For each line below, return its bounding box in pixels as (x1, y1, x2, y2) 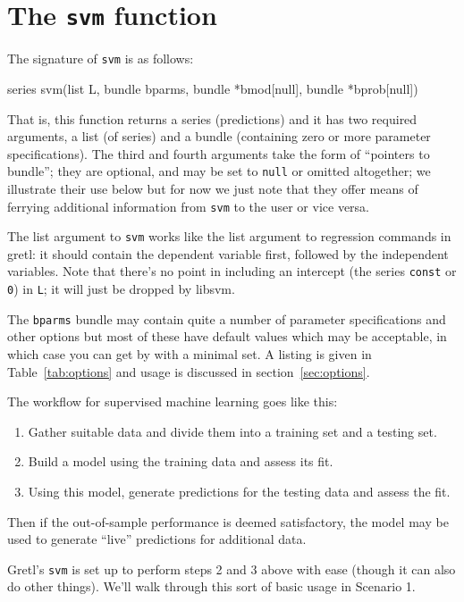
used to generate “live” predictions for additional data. (7, 530, 307, 548)
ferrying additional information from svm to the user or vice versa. (7, 196, 370, 215)
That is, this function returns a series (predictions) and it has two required (7, 109, 418, 128)
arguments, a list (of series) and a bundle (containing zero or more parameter (7, 127, 431, 146)
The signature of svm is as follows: (7, 49, 194, 68)
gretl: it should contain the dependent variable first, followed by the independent (7, 244, 449, 263)
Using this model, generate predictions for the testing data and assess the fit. (28, 481, 451, 500)
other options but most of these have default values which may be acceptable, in (7, 327, 447, 346)
